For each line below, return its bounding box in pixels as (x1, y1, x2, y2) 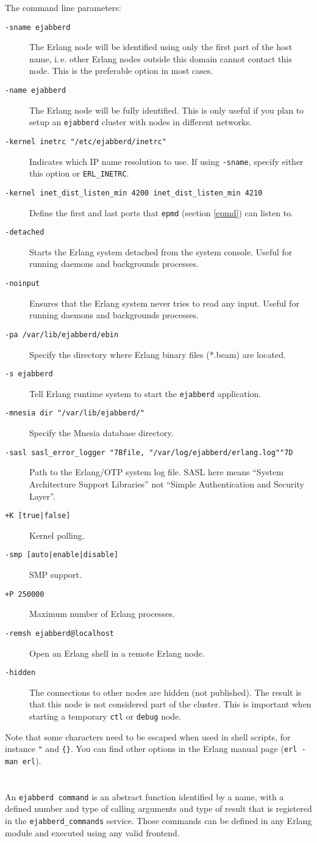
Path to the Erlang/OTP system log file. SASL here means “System (29, 465, 283, 478)
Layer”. (29, 489, 55, 502)
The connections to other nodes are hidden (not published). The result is (29, 685, 302, 698)
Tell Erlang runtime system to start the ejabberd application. (29, 387, 262, 400)
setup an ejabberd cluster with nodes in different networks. (29, 115, 252, 128)
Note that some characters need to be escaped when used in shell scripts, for (5, 730, 291, 743)
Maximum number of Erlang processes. (29, 607, 175, 620)
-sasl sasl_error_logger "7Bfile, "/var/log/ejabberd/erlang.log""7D (5, 448, 293, 457)
